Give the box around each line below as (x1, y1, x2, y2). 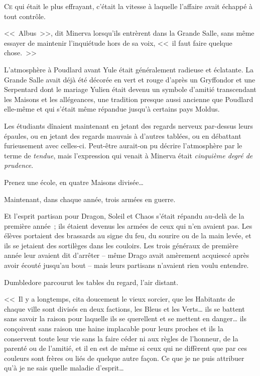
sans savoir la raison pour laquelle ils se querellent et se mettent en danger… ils (4, 313, 247, 324)
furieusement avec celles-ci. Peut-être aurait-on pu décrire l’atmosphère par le (4, 140, 242, 151)
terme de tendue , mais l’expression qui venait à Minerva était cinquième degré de (4, 150, 253, 160)
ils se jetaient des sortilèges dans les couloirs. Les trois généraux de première (4, 240, 238, 250)
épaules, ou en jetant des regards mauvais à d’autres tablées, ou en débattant (4, 130, 241, 141)
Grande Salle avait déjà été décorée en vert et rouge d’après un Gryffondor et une (4, 74, 255, 84)
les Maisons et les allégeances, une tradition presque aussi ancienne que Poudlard (4, 93, 253, 104)
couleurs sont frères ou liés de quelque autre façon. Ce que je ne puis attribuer (4, 352, 244, 363)
